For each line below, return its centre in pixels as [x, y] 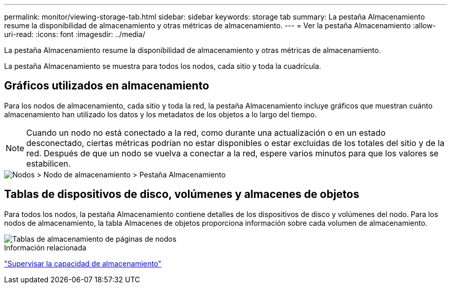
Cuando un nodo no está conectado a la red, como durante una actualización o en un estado [206, 132]
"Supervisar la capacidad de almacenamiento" [83, 263]
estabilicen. [49, 163]
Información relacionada [45, 247]
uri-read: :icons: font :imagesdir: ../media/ [75, 34]
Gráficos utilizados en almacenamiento [107, 86]
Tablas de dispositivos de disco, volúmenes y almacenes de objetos [182, 194]
